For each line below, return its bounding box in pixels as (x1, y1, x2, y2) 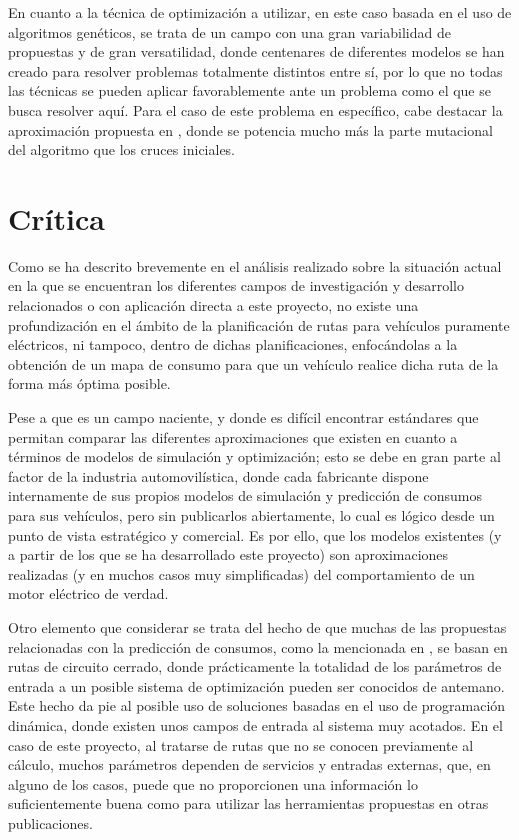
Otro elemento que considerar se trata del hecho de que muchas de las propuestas (8, 616, 507, 637)
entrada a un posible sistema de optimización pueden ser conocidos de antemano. (8, 675, 505, 696)
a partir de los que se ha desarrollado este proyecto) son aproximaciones (8, 544, 449, 565)
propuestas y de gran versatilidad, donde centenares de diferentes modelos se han (8, 41, 505, 62)
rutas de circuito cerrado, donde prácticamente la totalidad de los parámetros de (8, 656, 502, 677)
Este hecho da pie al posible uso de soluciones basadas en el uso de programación (8, 695, 506, 716)
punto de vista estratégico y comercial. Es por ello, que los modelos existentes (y (8, 524, 502, 545)
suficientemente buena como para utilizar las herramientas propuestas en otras (8, 793, 489, 814)
